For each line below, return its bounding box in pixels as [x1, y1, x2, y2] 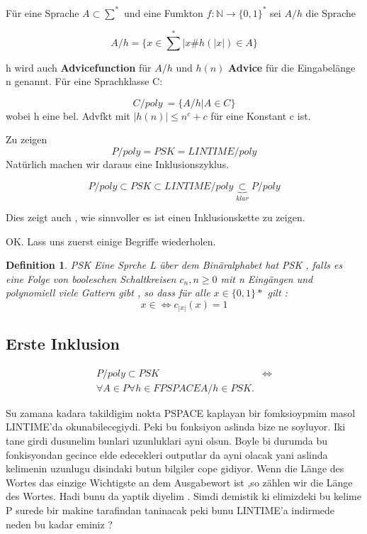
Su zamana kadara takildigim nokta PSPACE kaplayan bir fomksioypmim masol [6, 405, 356, 420]
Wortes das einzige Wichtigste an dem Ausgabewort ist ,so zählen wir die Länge [6, 474, 353, 489]
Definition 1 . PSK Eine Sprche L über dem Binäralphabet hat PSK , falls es [6, 257, 343, 272]
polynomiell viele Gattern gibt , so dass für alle [6, 285, 210, 300]
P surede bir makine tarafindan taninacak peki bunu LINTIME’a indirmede [6, 502, 335, 517]
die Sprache [305, 5, 356, 20]
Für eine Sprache [6, 5, 79, 20]
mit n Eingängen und [220, 271, 313, 286]
